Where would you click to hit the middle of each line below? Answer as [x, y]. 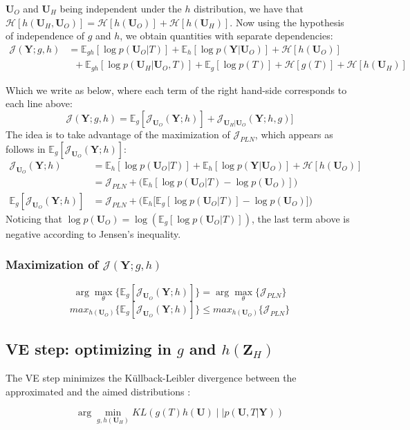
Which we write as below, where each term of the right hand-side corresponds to [176, 90]
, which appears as [294, 134]
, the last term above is [300, 218]
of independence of [45, 36]
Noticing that [34, 218]
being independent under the [121, 8]
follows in [26, 148]
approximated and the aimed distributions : [98, 391]
